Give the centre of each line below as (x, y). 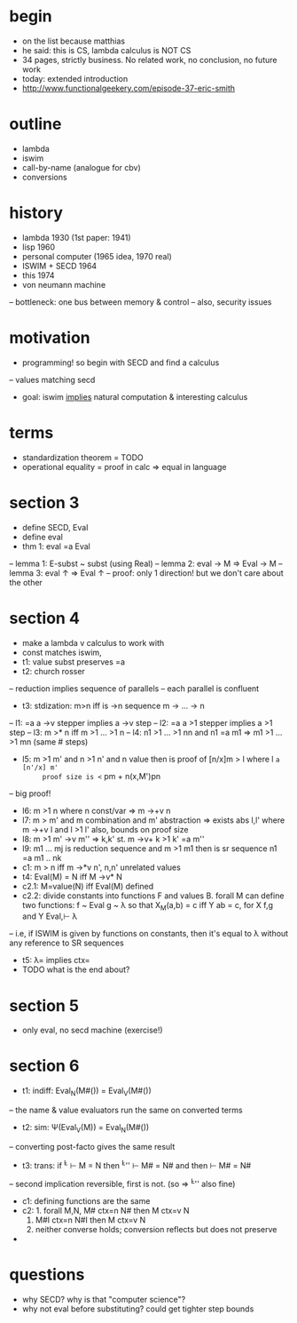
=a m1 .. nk (42, 857)
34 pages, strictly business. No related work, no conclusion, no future (149, 60)
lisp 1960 (39, 247)
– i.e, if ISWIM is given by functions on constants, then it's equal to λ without (149, 934)
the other (26, 582)
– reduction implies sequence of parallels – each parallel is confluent (134, 688)
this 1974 (38, 275)
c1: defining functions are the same (86, 1201)
